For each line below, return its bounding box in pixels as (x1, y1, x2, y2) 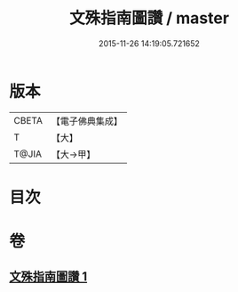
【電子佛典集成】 (51, 115, 123, 127)
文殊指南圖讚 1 (9, 269, 88, 285)
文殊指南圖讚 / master (69, 8, 229, 28)
